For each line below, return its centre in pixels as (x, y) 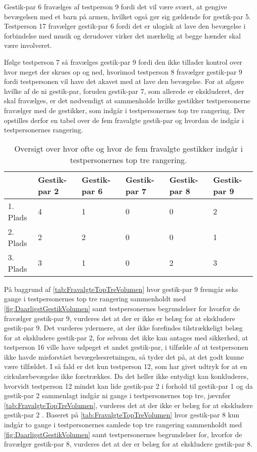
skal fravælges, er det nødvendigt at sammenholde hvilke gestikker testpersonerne (127, 101)
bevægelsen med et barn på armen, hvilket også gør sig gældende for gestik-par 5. (128, 16)
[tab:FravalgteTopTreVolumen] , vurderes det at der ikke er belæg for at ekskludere (128, 405)
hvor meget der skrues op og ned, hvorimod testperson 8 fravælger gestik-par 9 (123, 71)
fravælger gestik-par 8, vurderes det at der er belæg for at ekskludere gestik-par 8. (128, 444)
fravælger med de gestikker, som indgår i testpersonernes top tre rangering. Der (125, 110)
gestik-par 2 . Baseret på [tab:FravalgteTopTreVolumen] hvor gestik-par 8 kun (122, 415)
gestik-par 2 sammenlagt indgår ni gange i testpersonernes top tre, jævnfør (117, 395)
